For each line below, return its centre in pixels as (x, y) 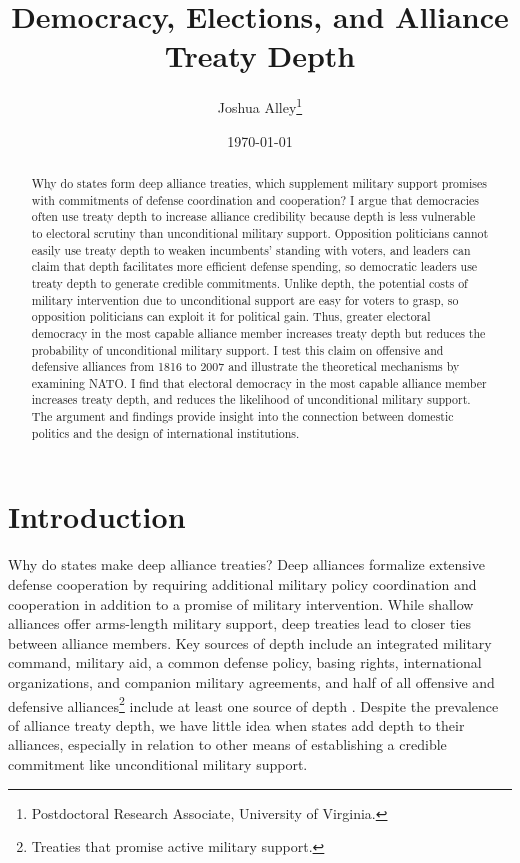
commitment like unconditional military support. (158, 763)
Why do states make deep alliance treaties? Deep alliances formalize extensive (246, 564)
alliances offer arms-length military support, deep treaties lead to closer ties (240, 623)
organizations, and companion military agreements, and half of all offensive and (251, 681)
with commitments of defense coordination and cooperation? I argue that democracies (255, 199)
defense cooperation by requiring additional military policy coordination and (242, 583)
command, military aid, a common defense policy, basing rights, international (245, 662)
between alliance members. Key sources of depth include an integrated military (250, 642)
